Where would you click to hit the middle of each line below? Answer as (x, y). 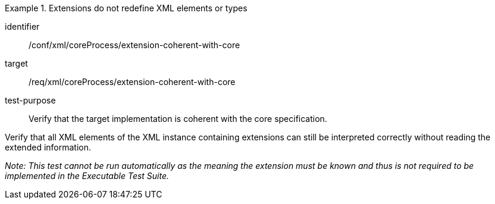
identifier (22, 26)
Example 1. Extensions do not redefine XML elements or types (126, 8)
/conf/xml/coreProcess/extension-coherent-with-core (134, 45)
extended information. (48, 147)
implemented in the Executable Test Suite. (87, 176)
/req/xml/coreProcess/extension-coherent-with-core (132, 82)
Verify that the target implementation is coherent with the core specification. (178, 119)
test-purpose (30, 100)
